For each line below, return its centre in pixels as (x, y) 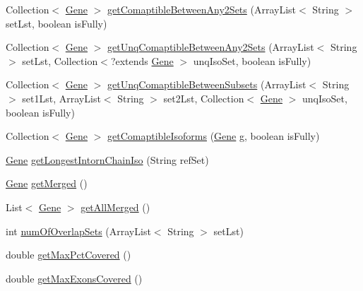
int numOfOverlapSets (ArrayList (78, 231)
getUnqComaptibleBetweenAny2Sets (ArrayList (211, 47)
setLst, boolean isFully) (56, 23)
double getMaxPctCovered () (69, 255)
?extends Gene (142, 60)
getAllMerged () (115, 207)
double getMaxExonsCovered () (74, 278)
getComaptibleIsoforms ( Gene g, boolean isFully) (214, 136)
